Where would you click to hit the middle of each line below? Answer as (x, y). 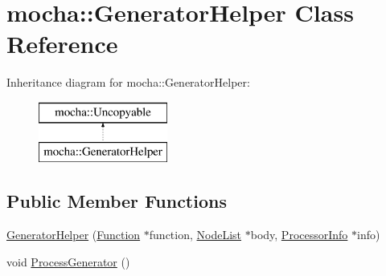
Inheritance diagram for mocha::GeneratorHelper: (128, 82)
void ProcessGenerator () (68, 261)
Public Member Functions (117, 201)
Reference (62, 44)
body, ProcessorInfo (299, 235)
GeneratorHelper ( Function (74, 235)
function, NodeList (195, 235)
